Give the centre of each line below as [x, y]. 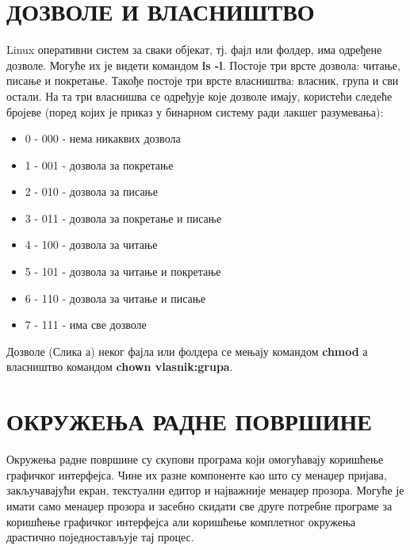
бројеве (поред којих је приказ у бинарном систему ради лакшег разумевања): [195, 111]
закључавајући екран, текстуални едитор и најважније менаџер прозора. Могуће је [205, 490]
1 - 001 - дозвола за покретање [99, 164]
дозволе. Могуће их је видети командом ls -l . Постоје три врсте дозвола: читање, [203, 65]
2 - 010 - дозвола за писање [91, 191]
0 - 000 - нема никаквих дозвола [103, 138]
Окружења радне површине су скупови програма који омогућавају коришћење [195, 459]
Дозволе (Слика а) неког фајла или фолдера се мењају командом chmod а [187, 351]
